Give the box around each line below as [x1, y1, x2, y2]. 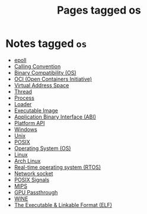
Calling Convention [14, 63, 61, 70]
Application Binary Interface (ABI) [14, 113, 96, 120]
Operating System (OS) [14, 145, 72, 152]
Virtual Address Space [14, 81, 69, 89]
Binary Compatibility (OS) [14, 69, 76, 76]
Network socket [14, 170, 53, 177]
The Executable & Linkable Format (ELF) [14, 201, 113, 208]
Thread [14, 88, 32, 95]
